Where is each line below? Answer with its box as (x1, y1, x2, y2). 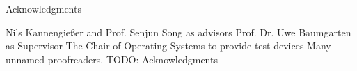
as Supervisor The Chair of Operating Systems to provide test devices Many (6, 38, 331, 53)
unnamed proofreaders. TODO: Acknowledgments (6, 52, 218, 66)
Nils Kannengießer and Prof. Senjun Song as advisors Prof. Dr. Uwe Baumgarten (6, 24, 351, 39)
